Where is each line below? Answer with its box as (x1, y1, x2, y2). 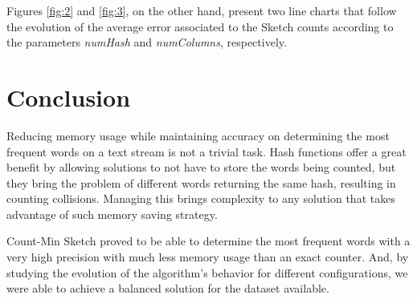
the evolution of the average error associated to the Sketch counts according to (6, 18, 394, 34)
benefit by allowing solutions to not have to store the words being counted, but (6, 159, 396, 176)
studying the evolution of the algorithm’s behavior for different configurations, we (6, 264, 408, 281)
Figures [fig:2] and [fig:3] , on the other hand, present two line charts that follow (6, 2, 397, 18)
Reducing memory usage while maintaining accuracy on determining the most (6, 127, 390, 143)
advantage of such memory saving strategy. (6, 205, 218, 222)
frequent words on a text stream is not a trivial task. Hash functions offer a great (6, 143, 407, 160)
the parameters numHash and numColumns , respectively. (6, 34, 287, 51)
